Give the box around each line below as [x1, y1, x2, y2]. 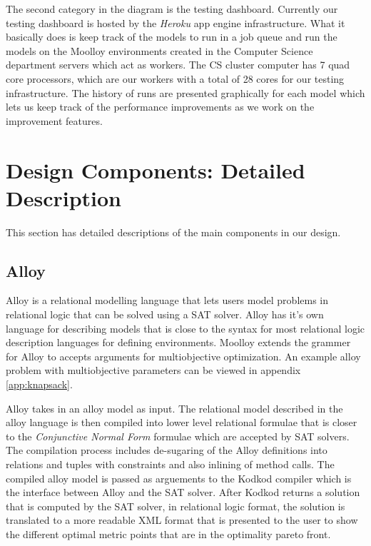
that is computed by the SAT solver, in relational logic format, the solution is [6, 498, 345, 513]
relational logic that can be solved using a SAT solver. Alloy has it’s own [6, 307, 324, 322]
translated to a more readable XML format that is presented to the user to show [6, 512, 358, 527]
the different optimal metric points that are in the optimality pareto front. [6, 526, 331, 541]
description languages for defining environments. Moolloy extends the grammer [6, 335, 351, 350]
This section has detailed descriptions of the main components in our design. [6, 224, 341, 239]
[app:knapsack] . [6, 377, 73, 392]
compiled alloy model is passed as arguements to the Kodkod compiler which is [6, 470, 352, 485]
